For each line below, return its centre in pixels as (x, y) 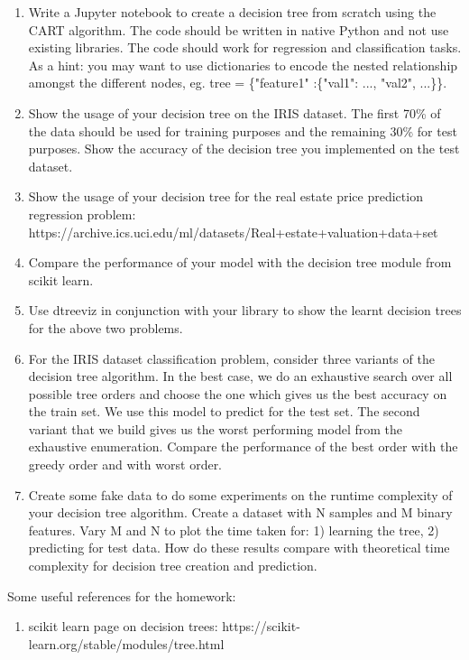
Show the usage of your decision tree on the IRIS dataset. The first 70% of (234, 112)
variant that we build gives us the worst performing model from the (215, 428)
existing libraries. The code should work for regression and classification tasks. (245, 47)
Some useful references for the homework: (122, 595)
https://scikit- (261, 626)
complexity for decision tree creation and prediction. (173, 566)
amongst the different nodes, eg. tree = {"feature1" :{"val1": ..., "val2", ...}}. (238, 83)
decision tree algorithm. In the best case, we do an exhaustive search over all (240, 376)
